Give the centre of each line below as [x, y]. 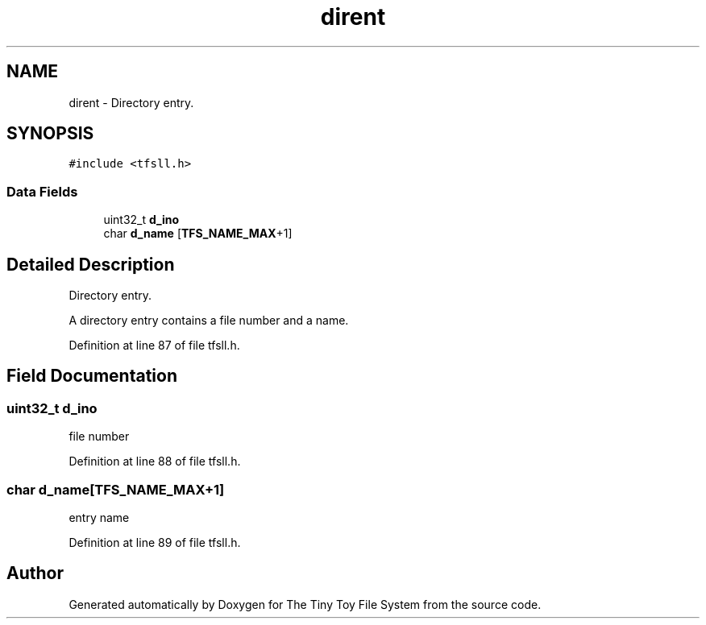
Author [35, 573]
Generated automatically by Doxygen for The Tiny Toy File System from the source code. [305, 604]
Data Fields [42, 191]
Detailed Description [91, 264]
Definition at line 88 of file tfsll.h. [155, 462]
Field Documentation [92, 376]
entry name [99, 517]
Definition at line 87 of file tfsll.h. [154, 346]
